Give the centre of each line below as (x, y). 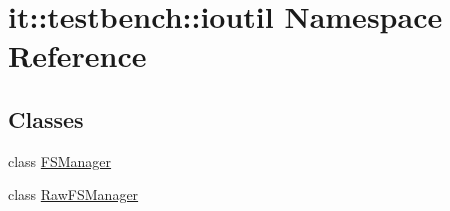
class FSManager (60, 160)
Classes (46, 118)
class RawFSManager (73, 194)
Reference (77, 55)
